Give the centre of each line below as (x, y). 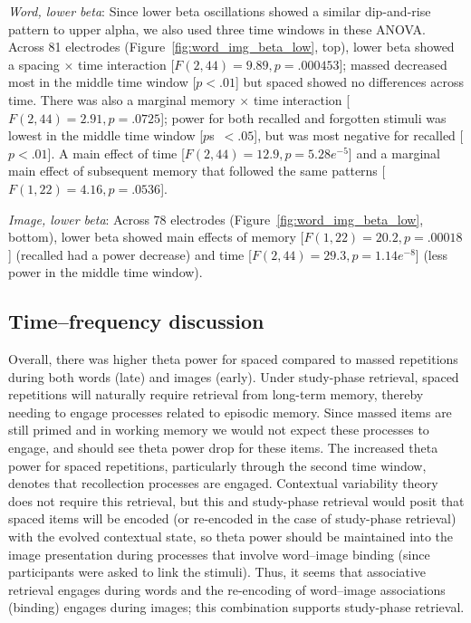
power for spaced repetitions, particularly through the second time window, (217, 465)
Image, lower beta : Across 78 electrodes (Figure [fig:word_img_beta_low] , (216, 219)
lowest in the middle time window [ (106, 135)
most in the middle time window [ (102, 82)
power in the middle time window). (106, 272)
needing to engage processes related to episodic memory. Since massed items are (230, 412)
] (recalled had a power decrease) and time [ (130, 254)
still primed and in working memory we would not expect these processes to (219, 430)
